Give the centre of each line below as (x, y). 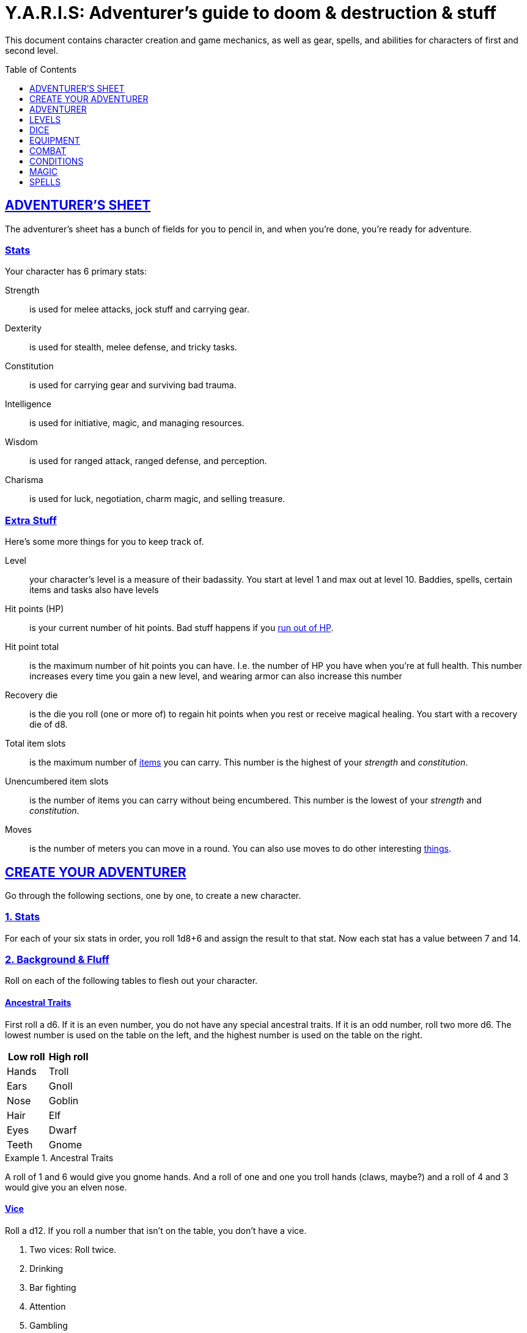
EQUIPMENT (55, 140)
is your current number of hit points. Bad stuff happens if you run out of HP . (182, 628)
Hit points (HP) (35, 609)
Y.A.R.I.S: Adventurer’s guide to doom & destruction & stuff (251, 13)
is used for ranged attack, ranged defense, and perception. (148, 461)
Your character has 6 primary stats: (76, 271)
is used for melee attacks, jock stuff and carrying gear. (139, 309)
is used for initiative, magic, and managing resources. (137, 423)
